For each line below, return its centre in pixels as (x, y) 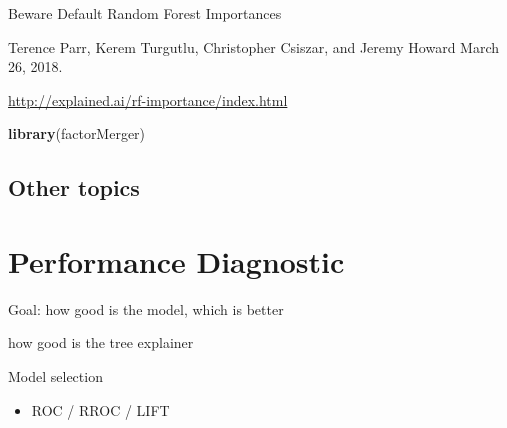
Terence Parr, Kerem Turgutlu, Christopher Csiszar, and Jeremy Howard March (254, 46)
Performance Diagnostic (176, 260)
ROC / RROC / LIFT (100, 409)
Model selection (55, 376)
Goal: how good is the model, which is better (146, 308)
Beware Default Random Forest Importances (145, 13)
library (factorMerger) (77, 133)
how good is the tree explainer (101, 342)
